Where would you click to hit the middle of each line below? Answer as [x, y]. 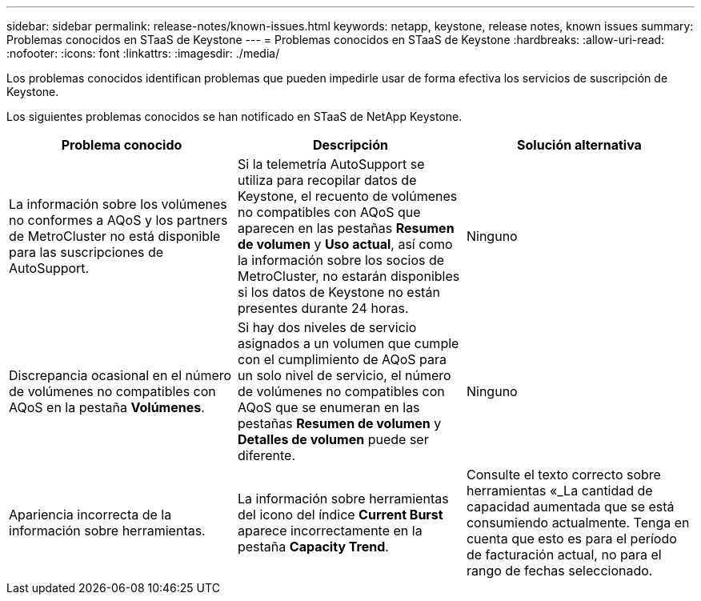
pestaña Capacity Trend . [313, 547]
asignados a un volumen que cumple [348, 343]
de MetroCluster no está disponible [115, 236]
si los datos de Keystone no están [338, 292]
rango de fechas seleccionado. [559, 571]
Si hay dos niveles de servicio [327, 327]
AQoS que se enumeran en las [328, 407]
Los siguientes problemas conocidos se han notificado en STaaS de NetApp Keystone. [234, 116]
